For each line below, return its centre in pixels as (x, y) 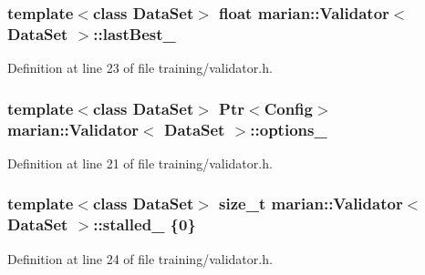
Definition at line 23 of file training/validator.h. (140, 68)
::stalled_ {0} (145, 224)
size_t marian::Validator (311, 204)
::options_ (289, 129)
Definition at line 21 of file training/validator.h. (140, 163)
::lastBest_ (135, 33)
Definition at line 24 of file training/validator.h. (140, 258)
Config (288, 108)
